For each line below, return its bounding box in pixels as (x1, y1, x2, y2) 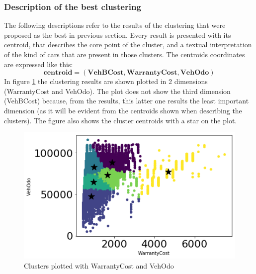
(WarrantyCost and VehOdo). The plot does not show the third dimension (4, 86, 231, 96)
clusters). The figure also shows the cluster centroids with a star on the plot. (4, 115, 237, 125)
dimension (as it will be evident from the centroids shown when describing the (4, 105, 242, 115)
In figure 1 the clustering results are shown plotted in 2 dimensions (4, 76, 208, 87)
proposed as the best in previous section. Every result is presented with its (4, 29, 231, 40)
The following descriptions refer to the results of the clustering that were (4, 20, 226, 30)
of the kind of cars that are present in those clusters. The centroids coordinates (4, 49, 245, 59)
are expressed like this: (4, 59, 73, 69)
